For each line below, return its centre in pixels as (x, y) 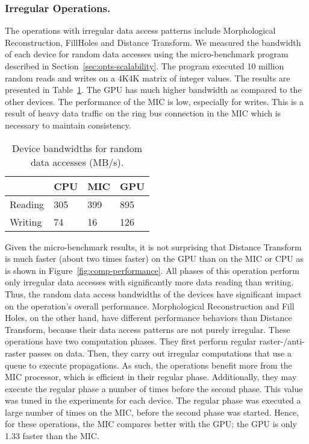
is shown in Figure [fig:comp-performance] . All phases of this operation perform (152, 270)
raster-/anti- (282, 341)
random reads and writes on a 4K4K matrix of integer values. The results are (148, 78)
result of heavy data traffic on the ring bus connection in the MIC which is (143, 113)
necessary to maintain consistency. (68, 125)
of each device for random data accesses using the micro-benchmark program (147, 54)
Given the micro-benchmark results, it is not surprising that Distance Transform (153, 246)
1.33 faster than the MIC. (52, 436)
